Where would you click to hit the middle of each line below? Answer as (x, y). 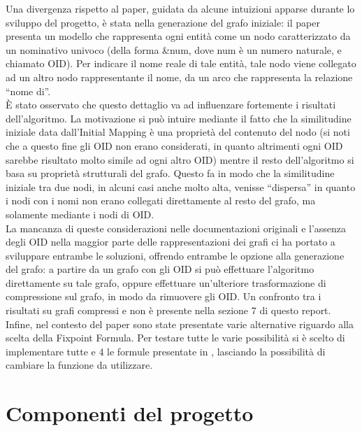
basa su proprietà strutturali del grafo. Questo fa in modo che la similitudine (170, 173)
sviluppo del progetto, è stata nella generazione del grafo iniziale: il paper (163, 22)
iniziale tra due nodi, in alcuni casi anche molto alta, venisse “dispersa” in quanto (181, 186)
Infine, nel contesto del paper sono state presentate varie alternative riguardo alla (180, 324)
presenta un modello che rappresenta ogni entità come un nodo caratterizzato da (178, 36)
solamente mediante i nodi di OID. (80, 214)
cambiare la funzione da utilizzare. (79, 365)
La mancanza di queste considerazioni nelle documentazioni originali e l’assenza (176, 228)
